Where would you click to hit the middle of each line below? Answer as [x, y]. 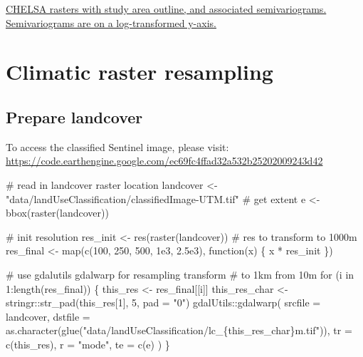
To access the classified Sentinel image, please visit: [117, 146]
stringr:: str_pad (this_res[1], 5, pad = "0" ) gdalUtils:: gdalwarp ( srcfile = [163, 302]
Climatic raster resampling [140, 72]
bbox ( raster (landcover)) [57, 213]
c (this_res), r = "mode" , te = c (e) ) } [88, 344]
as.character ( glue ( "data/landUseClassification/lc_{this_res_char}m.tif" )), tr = [179, 330]
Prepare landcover [74, 117]
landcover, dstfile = [48, 316]
